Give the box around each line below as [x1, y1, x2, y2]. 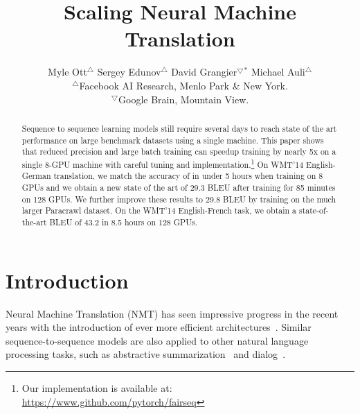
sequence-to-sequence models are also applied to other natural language [6, 333, 309, 347]
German [21, 170, 51, 182]
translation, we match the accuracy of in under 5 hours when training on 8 [53, 170, 323, 182]
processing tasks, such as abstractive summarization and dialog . [6, 347, 286, 361]
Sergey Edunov [97, 64, 161, 79]
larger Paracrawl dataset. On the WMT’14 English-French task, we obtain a [21, 205, 297, 216]
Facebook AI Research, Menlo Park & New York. [79, 78, 288, 92]
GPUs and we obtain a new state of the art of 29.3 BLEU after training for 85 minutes [21, 182, 336, 193]
